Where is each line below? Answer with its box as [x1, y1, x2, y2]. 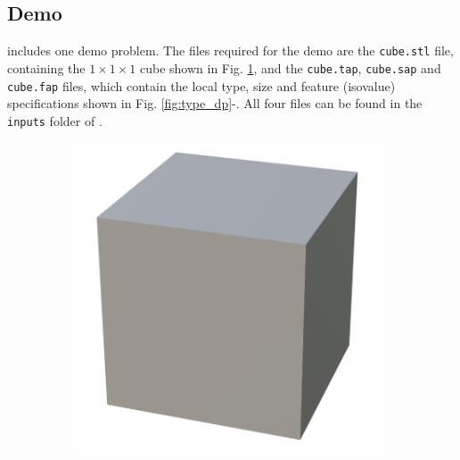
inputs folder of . [7, 111, 103, 130]
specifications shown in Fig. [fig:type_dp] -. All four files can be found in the [7, 94, 423, 113]
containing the [7, 58, 86, 77]
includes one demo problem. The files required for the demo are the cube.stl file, [7, 41, 454, 60]
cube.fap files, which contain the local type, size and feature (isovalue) [7, 76, 396, 95]
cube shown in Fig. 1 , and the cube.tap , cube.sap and [139, 58, 441, 77]
